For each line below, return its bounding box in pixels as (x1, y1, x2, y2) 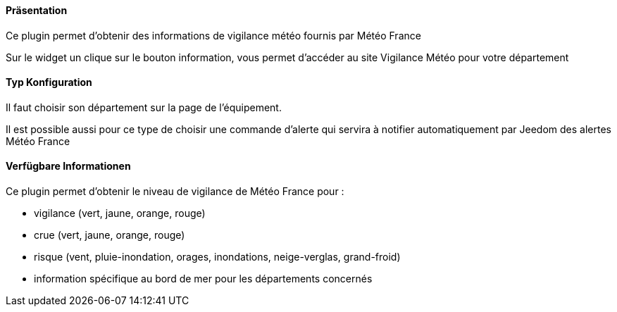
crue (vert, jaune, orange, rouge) (34, 229, 185, 242)
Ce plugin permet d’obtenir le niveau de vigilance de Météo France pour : (6, 185, 344, 198)
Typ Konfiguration (6, 76, 92, 89)
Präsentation (6, 4, 68, 16)
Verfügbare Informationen (6, 160, 131, 173)
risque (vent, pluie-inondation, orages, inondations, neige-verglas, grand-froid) (34, 251, 401, 263)
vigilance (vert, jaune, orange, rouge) (34, 207, 206, 220)
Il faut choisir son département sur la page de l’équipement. (6, 101, 282, 113)
